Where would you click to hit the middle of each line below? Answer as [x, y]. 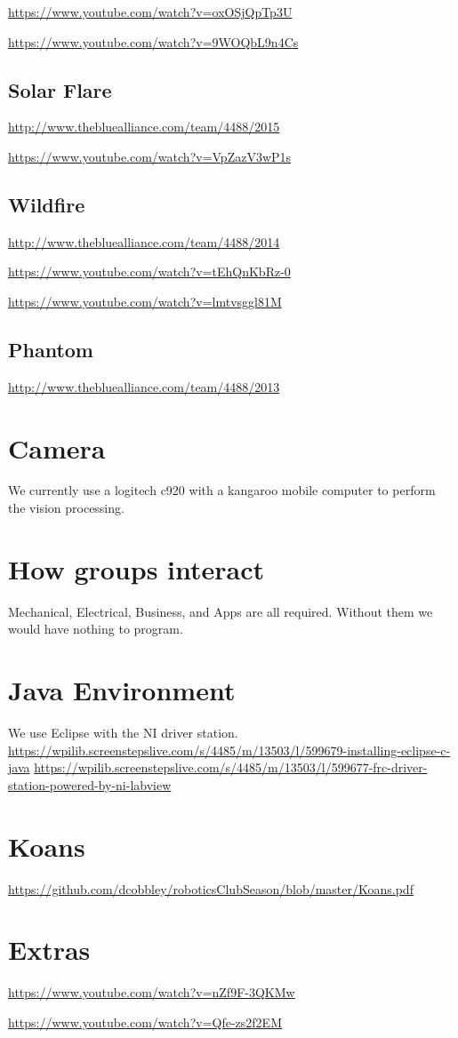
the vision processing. [66, 508]
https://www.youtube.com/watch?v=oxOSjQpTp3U [150, 12]
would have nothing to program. [96, 629]
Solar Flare [60, 89]
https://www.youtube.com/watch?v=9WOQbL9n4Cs [153, 41]
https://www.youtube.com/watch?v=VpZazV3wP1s [150, 156]
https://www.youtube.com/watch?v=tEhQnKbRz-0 [149, 271]
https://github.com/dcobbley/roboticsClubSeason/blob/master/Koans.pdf [211, 888]
